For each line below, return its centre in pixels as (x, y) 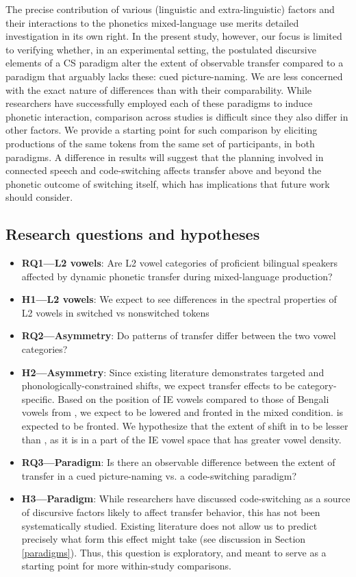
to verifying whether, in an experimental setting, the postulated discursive (161, 49)
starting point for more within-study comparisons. (126, 566)
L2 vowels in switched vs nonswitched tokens (115, 312)
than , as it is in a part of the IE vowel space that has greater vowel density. (181, 439)
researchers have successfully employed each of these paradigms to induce (159, 103)
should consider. (39, 197)
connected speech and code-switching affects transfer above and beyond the (164, 170)
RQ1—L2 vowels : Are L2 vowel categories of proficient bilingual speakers (179, 263)
